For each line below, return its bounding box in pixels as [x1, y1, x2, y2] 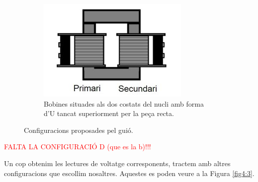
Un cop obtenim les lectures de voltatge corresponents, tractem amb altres [4, 158, 231, 168]
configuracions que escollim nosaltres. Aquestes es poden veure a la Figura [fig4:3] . [4, 168, 255, 178]
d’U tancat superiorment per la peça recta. [44, 108, 174, 119]
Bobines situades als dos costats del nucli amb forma [44, 98, 204, 109]
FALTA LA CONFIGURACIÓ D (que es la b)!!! [4, 141, 151, 152]
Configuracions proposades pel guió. [24, 124, 133, 135]
